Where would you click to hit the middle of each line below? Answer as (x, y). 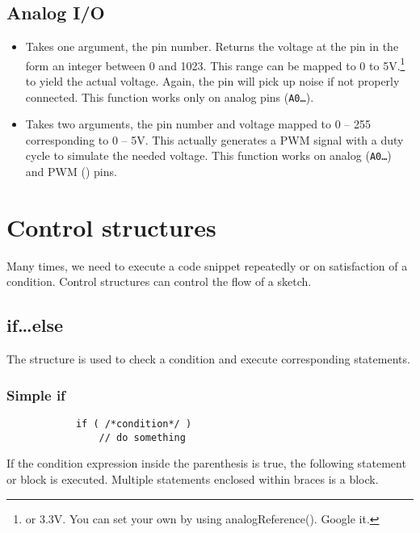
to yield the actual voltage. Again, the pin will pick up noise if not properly (212, 81)
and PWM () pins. (71, 172)
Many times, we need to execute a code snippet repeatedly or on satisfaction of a (207, 265)
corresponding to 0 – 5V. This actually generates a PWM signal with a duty (214, 139)
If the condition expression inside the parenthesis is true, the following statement (206, 463)
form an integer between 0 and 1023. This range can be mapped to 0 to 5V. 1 (215, 64)
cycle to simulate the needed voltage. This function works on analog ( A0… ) (208, 155)
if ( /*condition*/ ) (134, 424)
